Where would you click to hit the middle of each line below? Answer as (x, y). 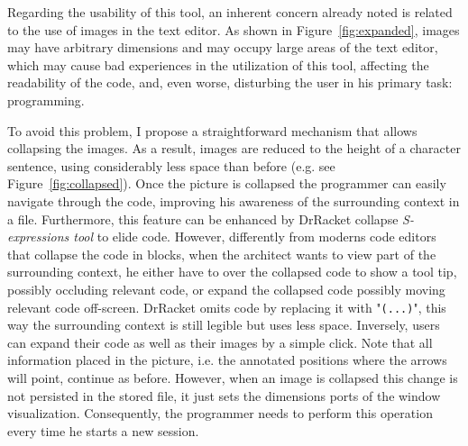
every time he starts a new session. (103, 430)
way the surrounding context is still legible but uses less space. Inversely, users (224, 325)
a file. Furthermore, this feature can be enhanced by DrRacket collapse (203, 218)
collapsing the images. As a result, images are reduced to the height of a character (234, 148)
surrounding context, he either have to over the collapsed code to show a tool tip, (232, 272)
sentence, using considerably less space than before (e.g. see (171, 165)
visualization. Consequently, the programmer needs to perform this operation (220, 413)
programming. (46, 100)
